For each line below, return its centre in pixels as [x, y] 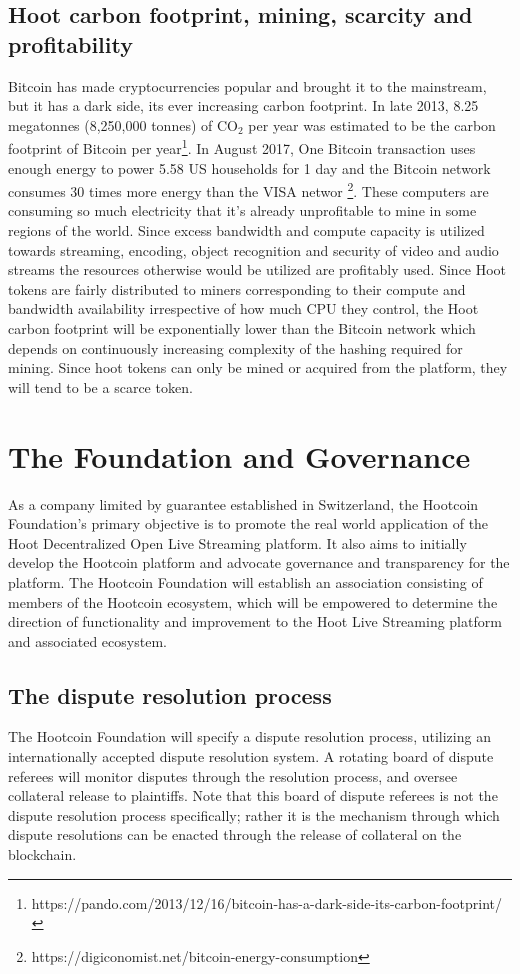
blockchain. [42, 854]
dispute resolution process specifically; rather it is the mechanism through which [254, 814]
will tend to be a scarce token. [100, 386]
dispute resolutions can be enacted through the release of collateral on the [235, 834]
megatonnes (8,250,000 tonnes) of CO [123, 124]
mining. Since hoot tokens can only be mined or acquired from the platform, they [258, 367]
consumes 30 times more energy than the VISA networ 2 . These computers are [248, 189]
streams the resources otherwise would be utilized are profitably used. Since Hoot [257, 269]
